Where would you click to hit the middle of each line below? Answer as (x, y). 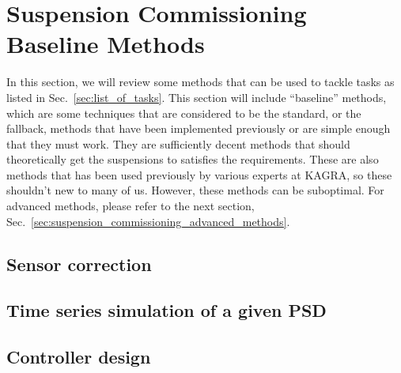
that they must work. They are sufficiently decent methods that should (178, 143)
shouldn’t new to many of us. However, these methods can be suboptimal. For (195, 190)
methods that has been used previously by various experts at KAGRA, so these (199, 174)
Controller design (79, 357)
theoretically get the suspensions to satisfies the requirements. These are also (193, 159)
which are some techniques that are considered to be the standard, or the (184, 113)
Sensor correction (79, 264)
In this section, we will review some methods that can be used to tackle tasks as (200, 82)
